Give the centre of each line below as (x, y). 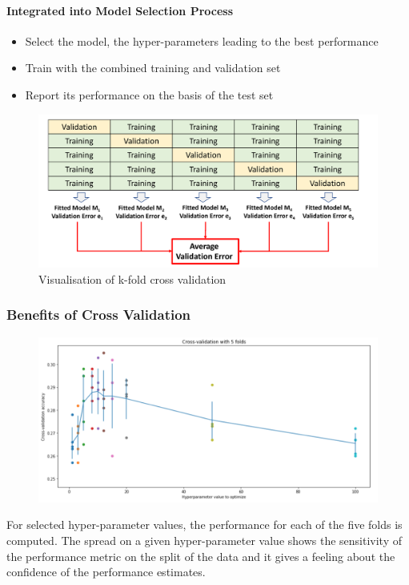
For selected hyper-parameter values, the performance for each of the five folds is (204, 524)
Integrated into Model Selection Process (120, 10)
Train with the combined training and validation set (153, 68)
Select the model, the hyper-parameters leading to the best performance (202, 40)
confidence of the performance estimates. (106, 572)
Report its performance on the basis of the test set (149, 94)
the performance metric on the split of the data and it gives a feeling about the (201, 556)
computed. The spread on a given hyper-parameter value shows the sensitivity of (204, 541)
